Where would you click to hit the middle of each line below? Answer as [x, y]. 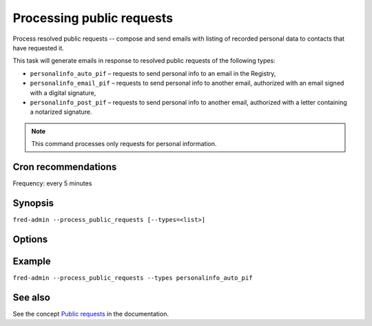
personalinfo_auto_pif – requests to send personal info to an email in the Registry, [153, 73]
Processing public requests [93, 18]
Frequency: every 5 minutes [52, 183]
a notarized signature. [61, 112]
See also [32, 297]
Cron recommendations [65, 166]
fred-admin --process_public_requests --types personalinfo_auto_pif [133, 278]
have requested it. [39, 48]
